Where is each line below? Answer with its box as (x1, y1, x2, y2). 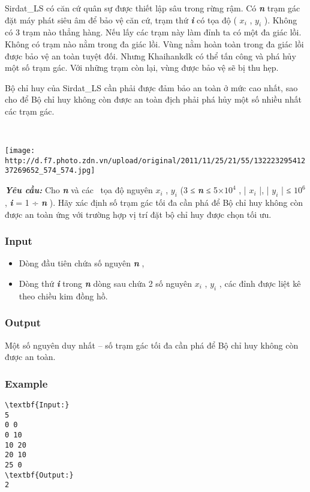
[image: (5, 146, 35, 155)
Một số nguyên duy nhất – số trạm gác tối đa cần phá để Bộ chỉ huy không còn (5, 338, 299, 351)
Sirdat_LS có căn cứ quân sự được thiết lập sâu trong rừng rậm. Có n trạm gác (5, 2, 300, 14)
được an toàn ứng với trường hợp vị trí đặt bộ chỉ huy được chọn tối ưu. (5, 208, 272, 220)
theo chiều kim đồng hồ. (19, 289, 108, 302)
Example (5, 376, 48, 391)
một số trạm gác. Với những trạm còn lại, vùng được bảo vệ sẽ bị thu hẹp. (5, 61, 279, 74)
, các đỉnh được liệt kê (219, 277, 301, 289)
